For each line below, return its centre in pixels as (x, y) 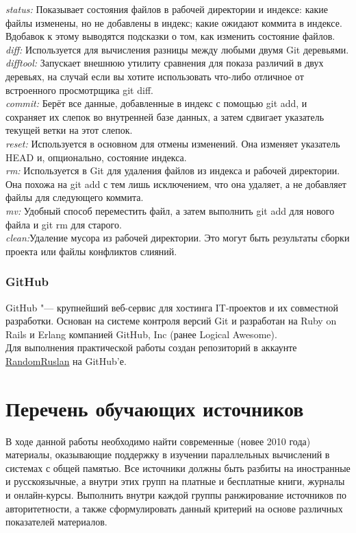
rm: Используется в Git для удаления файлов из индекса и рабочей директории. (173, 170)
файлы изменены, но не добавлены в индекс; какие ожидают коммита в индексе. (174, 22)
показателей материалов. (56, 522)
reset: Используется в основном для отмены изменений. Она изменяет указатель (173, 143)
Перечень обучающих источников (155, 408)
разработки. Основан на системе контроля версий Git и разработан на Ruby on (171, 321)
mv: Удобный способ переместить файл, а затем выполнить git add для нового (170, 210)
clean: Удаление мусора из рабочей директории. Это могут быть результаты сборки (178, 238)
